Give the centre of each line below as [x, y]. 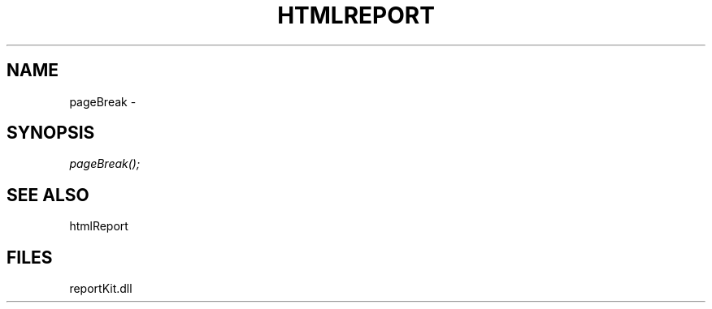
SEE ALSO [48, 195]
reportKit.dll [101, 289]
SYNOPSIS [51, 133]
